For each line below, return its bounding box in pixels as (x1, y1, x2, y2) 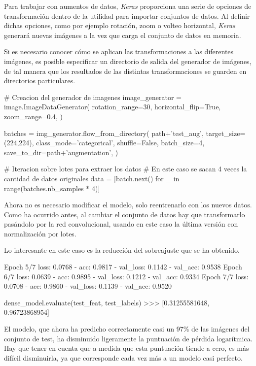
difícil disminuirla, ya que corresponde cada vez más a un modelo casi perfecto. (4, 352, 243, 363)
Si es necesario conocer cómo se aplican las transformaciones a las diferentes (4, 46, 234, 57)
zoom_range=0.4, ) (4, 111, 63, 121)
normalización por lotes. (4, 228, 76, 238)
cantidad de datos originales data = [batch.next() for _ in (4, 173, 180, 183)
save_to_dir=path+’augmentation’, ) (4, 147, 118, 157)
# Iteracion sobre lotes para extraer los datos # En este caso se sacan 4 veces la (4, 164, 247, 174)
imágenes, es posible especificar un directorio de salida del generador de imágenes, (4, 56, 252, 66)
